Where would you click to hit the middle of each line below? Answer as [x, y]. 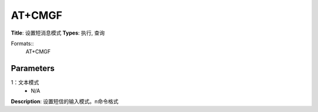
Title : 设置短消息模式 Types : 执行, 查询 [58, 33]
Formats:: [22, 43]
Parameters [33, 68]
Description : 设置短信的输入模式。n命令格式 [65, 101]
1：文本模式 [25, 83]
